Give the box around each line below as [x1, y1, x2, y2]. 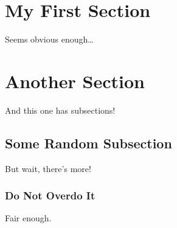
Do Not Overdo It [5, 188, 95, 203]
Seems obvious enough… [5, 33, 94, 46]
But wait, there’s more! [5, 162, 91, 174]
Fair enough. [5, 212, 52, 224]
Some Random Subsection [5, 133, 172, 152]
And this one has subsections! [5, 103, 116, 116]
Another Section [5, 68, 145, 93]
